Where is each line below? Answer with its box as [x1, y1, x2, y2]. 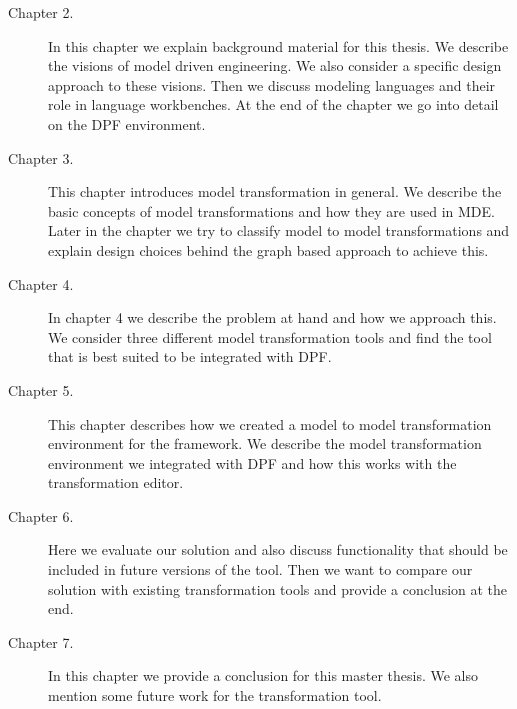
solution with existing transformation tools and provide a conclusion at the [48, 578, 508, 599]
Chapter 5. [8, 379, 74, 400]
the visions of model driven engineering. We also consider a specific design [48, 55, 502, 76]
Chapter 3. [8, 147, 74, 168]
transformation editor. [48, 472, 184, 493]
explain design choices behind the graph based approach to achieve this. [48, 239, 489, 260]
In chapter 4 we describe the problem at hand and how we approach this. [48, 307, 497, 328]
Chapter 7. [8, 631, 74, 652]
